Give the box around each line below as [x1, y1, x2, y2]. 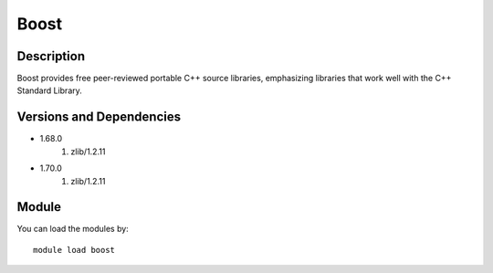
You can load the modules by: [16, 224, 130, 235]
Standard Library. [16, 85, 82, 96]
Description [16, 48, 86, 64]
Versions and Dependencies [16, 110, 182, 125]
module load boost [33, 245, 116, 255]
